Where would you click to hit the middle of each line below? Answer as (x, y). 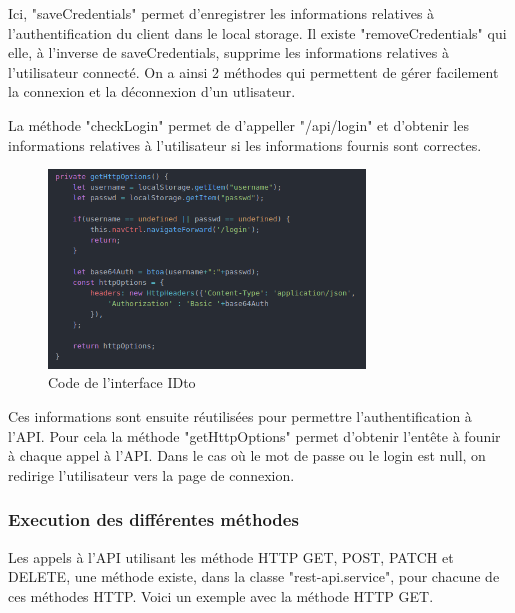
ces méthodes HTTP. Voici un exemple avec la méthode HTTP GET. (221, 595)
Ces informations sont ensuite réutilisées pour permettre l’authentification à (240, 415)
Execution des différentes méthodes (153, 519)
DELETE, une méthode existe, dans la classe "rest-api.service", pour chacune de (254, 576)
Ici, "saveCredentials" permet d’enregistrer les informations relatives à (221, 13)
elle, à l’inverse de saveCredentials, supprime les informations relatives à (228, 52)
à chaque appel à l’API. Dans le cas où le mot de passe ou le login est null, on (247, 455)
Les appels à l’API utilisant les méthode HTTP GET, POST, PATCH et (231, 556)
